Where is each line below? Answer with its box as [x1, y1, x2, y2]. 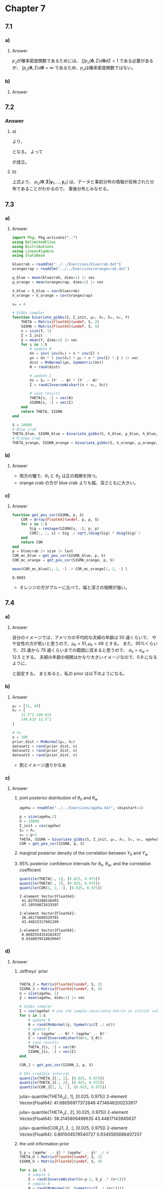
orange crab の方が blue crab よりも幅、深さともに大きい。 [19, 480, 139, 486]
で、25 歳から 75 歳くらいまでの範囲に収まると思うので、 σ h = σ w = [12, 647, 149, 654]
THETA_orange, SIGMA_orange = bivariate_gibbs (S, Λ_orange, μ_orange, [12, 440, 158, 445]
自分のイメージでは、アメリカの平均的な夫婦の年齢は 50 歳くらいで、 [12, 634, 151, 640]
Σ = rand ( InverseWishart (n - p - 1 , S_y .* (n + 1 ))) [28, 1177, 126, 1182]
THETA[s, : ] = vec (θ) [30, 396, 74, 401]
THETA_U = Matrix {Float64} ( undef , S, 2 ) [19, 1155, 102, 1159]
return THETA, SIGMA [21, 409, 63, 414]
